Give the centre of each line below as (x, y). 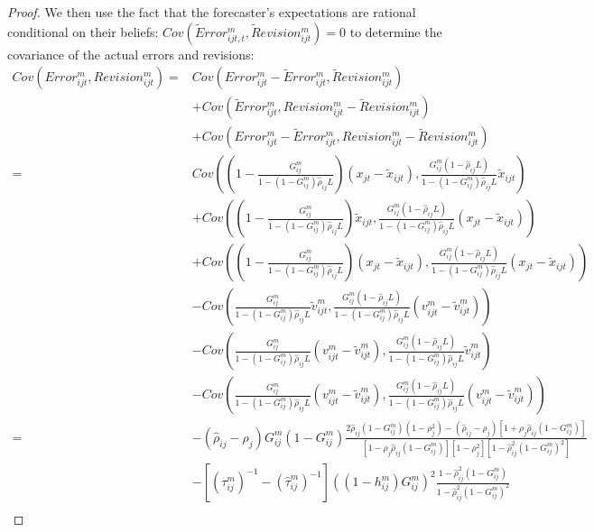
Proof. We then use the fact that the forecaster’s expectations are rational (212, 12)
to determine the (396, 31)
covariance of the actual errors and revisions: (131, 54)
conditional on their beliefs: (83, 31)
